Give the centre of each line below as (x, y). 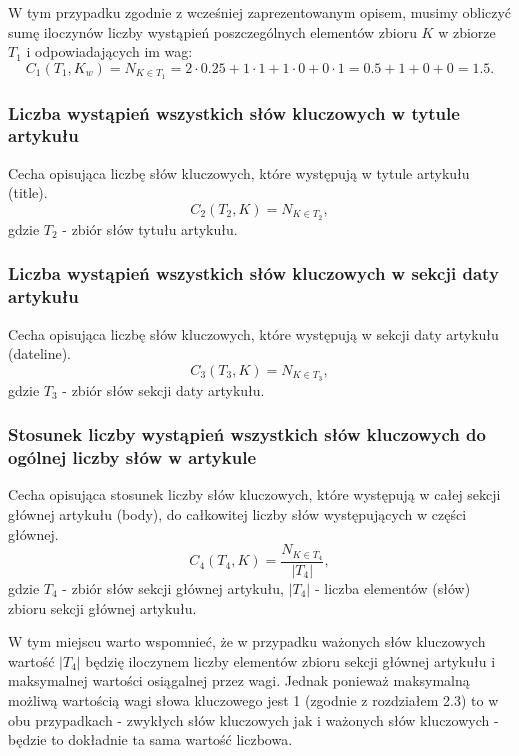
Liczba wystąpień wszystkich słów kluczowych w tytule (234, 112)
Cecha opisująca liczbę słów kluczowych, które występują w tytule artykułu (239, 172)
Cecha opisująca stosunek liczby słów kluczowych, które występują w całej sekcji (254, 494)
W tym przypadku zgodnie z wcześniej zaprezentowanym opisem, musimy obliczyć (260, 12)
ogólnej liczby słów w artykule (132, 457)
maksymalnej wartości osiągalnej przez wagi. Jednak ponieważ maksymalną (239, 680)
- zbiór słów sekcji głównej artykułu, (173, 588)
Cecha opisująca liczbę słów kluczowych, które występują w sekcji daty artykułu (253, 333)
